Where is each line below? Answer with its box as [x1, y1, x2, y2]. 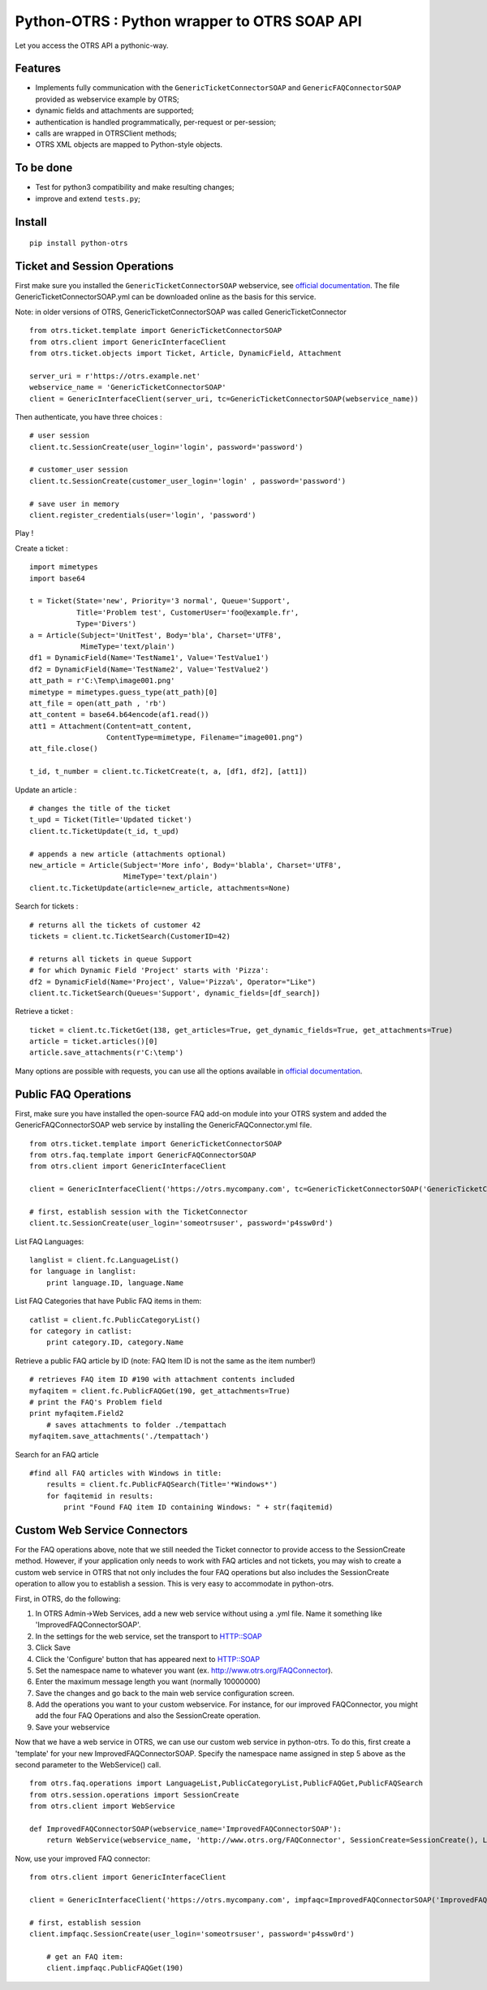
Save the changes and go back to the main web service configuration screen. [35, 1688, 295, 1698]
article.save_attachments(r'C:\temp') [29, 1048, 184, 1057]
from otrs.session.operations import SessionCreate [29, 1790, 239, 1799]
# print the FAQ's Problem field [29, 1397, 162, 1406]
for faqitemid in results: [45, 1491, 154, 1500]
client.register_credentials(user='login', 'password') [29, 511, 256, 520]
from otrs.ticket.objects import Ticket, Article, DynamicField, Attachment [29, 348, 343, 357]
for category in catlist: [29, 1327, 133, 1336]
